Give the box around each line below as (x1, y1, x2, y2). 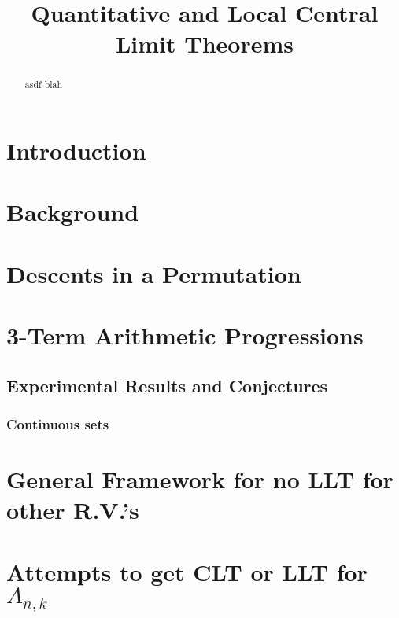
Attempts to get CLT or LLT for (6, 555, 368, 587)
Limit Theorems (115, 28, 294, 60)
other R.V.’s (6, 494, 139, 526)
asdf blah (24, 78, 63, 91)
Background (6, 196, 139, 228)
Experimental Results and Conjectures (6, 373, 328, 397)
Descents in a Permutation (6, 257, 301, 289)
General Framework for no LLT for (6, 463, 393, 495)
